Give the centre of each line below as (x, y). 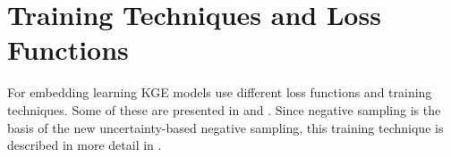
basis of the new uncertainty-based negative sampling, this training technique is (225, 127)
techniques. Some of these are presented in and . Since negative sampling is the (224, 109)
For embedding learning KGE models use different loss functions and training (220, 92)
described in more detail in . (85, 145)
